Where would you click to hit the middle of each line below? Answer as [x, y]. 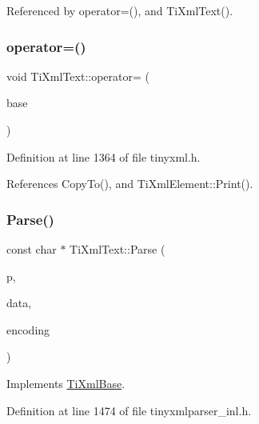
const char [32, 249]
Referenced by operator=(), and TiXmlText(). [120, 10]
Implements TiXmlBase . [66, 383]
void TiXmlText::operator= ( [78, 76]
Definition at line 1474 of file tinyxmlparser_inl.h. [129, 410]
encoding [28, 329]
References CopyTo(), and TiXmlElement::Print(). [130, 184]
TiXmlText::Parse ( [118, 249]
